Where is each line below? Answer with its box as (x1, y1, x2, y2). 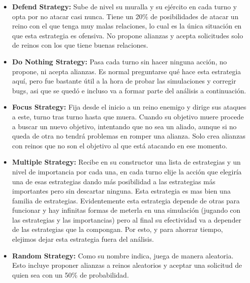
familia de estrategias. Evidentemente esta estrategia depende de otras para (12, 195, 240, 205)
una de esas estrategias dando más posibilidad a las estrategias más (12, 176, 216, 186)
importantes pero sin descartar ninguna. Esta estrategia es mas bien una (12, 186, 231, 196)
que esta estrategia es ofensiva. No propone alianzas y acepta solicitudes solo (12, 30, 243, 40)
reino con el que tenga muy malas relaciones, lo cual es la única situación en (12, 21, 242, 31)
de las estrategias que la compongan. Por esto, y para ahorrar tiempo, (12, 224, 223, 234)
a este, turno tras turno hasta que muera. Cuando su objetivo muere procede (12, 111, 244, 121)
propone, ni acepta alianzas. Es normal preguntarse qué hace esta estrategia (12, 66, 241, 76)
